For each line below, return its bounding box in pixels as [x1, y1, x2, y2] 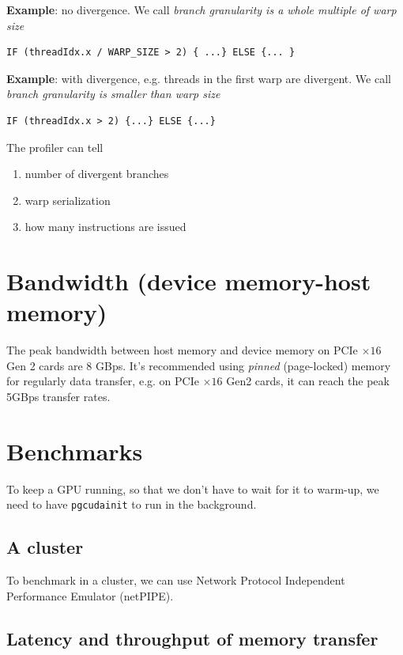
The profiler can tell [6, 138, 104, 155]
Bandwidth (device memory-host [6, 265, 371, 297]
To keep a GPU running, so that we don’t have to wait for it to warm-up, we [6, 480, 379, 497]
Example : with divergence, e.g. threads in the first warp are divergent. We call [6, 70, 391, 86]
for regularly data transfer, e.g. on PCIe [6, 373, 199, 389]
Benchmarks [6, 434, 143, 467]
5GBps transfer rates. [6, 388, 111, 405]
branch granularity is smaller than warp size [6, 85, 220, 102]
